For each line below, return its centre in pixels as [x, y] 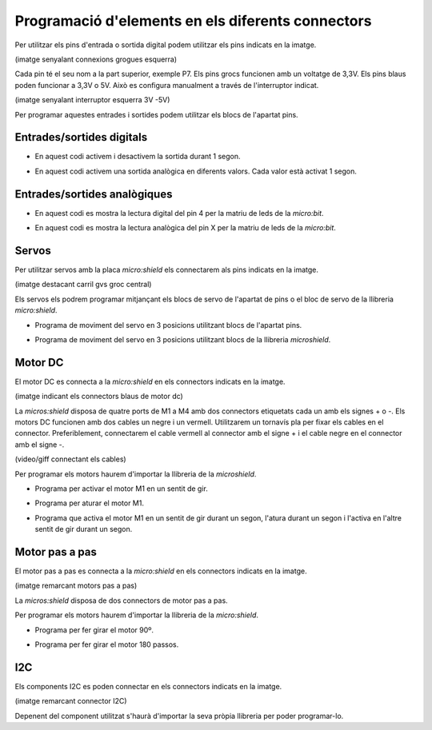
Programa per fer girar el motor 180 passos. [107, 644]
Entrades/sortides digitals [81, 137]
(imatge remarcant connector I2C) [71, 701]
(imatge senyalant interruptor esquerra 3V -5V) [92, 100]
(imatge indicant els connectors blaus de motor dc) [99, 397]
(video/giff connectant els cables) [71, 459]
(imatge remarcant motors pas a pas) [76, 586]
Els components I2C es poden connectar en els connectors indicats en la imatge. [148, 686]
